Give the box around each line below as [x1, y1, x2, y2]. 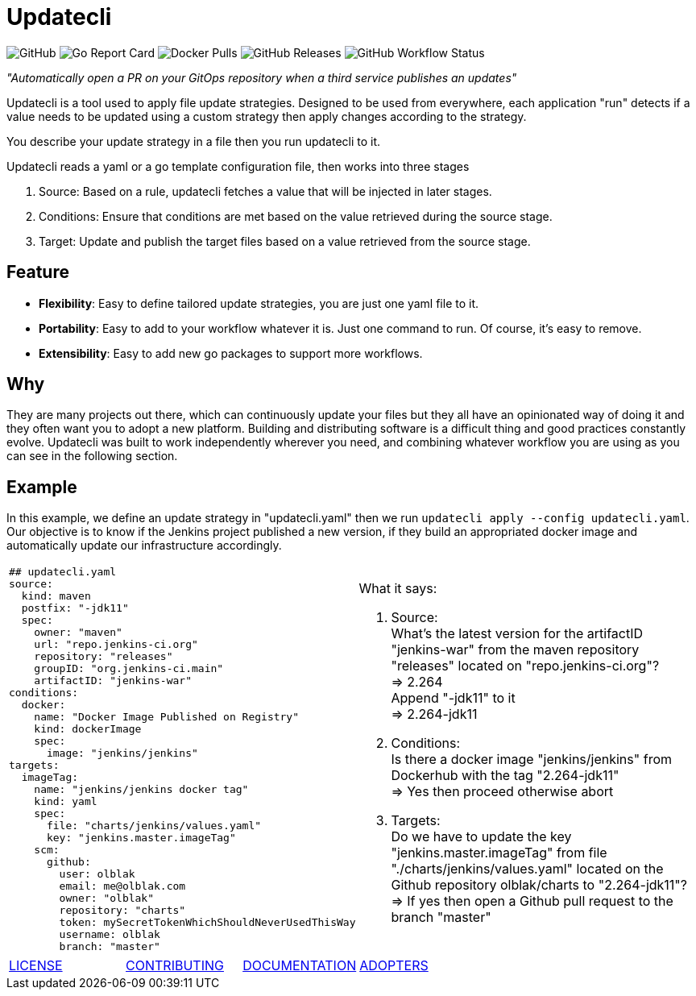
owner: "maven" [34, 626, 122, 639]
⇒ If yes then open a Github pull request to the [391, 893, 673, 910]
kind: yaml [34, 795, 97, 808]
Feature [6, 262, 69, 283]
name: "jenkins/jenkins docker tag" [34, 783, 249, 796]
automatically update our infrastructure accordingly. [6, 538, 282, 553]
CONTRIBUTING [126, 957, 224, 974]
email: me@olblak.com [59, 880, 186, 893]
